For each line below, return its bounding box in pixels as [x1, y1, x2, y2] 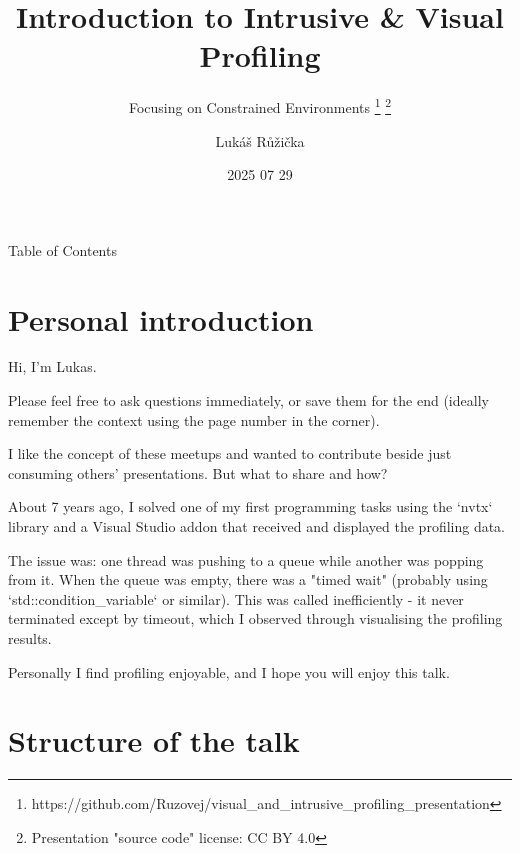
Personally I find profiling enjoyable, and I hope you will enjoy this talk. [8, 661, 450, 682]
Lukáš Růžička [215, 130, 305, 151]
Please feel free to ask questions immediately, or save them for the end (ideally [8, 390, 489, 411]
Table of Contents [8, 239, 117, 260]
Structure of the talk [8, 720, 300, 761]
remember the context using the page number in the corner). [8, 409, 380, 430]
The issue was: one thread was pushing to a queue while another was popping [8, 549, 484, 570]
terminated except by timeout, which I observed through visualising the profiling [8, 608, 503, 629]
